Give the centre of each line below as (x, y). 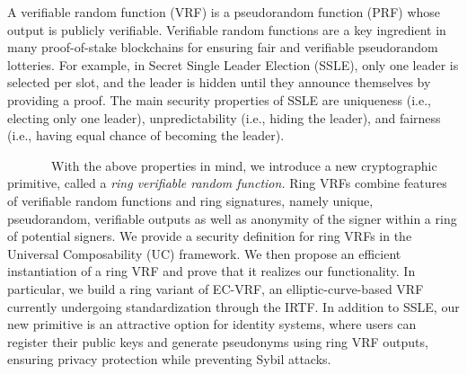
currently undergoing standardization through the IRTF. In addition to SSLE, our (233, 306)
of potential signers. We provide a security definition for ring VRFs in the (210, 236)
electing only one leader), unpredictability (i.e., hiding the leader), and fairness (224, 117)
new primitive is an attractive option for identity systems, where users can (212, 324)
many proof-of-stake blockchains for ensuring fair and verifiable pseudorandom (223, 47)
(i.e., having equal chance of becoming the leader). (146, 135)
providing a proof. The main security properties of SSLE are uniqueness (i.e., (219, 99)
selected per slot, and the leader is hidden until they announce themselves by (219, 82)
